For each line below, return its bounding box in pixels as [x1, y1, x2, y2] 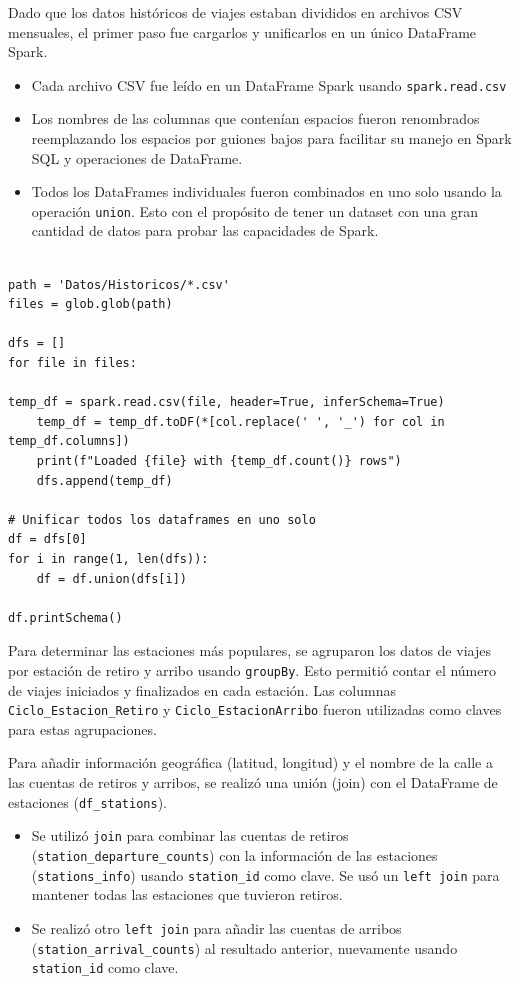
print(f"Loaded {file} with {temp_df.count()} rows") [36, 454, 402, 468]
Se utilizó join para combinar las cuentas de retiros [31, 825, 349, 846]
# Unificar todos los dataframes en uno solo [8, 512, 316, 527]
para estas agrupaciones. [8, 718, 157, 739]
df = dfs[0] [8, 532, 87, 547]
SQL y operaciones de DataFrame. [31, 147, 243, 168]
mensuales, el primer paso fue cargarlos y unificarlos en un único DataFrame [8, 21, 477, 42]
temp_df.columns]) [8, 434, 130, 449]
